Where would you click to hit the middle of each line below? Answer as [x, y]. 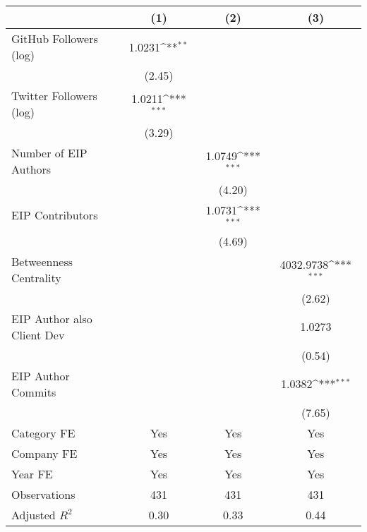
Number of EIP [49, 153]
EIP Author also [52, 318]
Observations [43, 494]
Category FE [43, 433]
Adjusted [34, 514]
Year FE [32, 473]
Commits [34, 392]
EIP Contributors [55, 215]
